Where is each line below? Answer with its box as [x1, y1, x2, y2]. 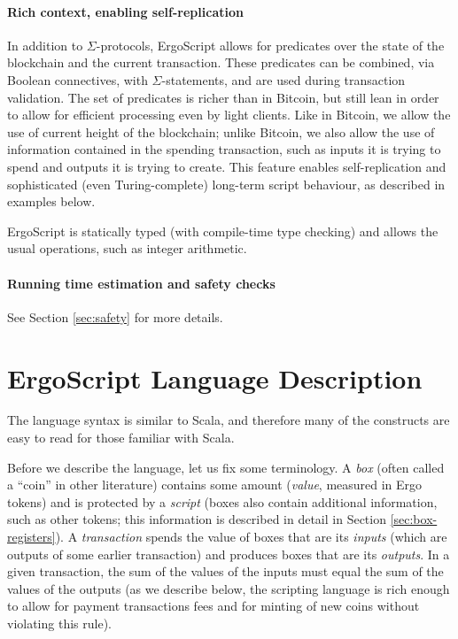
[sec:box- [390, 510, 438, 528]
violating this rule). [7, 613, 112, 632]
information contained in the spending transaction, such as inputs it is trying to [7, 140, 441, 158]
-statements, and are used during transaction [161, 70, 406, 89]
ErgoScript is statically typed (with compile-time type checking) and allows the [7, 221, 439, 240]
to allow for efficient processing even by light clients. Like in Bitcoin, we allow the [7, 105, 451, 124]
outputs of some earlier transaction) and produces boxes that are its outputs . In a [7, 544, 450, 563]
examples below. [7, 192, 96, 211]
